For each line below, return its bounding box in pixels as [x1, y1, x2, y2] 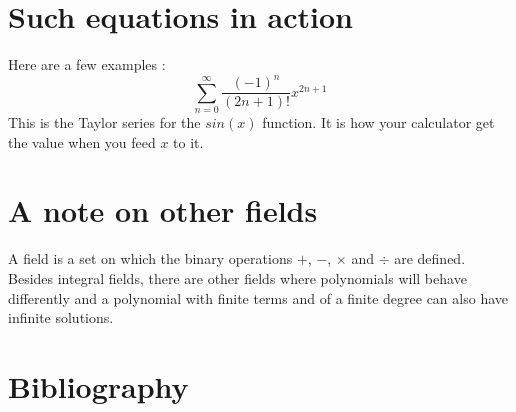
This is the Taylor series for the [8, 112, 201, 133]
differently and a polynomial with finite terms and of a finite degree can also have [8, 287, 508, 308]
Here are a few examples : [8, 54, 166, 75]
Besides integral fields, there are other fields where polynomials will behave [8, 267, 467, 288]
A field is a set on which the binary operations [8, 248, 293, 269]
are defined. [394, 248, 466, 269]
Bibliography [8, 365, 189, 406]
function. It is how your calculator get [262, 112, 495, 133]
